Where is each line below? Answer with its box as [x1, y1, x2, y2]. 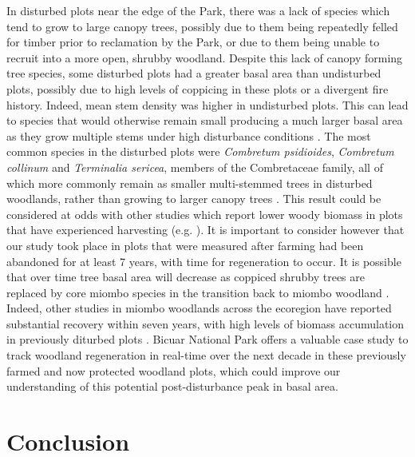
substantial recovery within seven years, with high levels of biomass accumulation [6, 315, 405, 332]
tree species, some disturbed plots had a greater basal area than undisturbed [6, 65, 381, 81]
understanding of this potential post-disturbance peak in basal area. [6, 378, 338, 395]
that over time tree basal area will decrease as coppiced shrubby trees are [6, 268, 365, 285]
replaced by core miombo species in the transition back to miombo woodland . [6, 284, 389, 300]
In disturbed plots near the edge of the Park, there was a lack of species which [6, 2, 390, 18]
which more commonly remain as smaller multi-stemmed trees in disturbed [6, 174, 373, 191]
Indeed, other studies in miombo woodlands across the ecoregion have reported [6, 300, 392, 316]
